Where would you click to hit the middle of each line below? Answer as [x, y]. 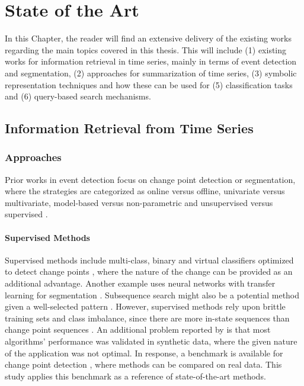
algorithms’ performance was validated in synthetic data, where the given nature [151, 341]
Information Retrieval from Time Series [129, 128]
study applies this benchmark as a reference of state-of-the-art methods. [135, 376]
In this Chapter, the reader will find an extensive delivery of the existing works [148, 38]
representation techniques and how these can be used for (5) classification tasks [149, 84]
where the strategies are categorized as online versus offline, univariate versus [145, 191]
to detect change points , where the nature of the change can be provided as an [149, 271]
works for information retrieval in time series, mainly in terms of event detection [151, 61]
